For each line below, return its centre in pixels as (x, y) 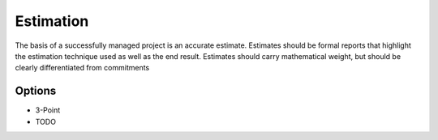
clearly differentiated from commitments (82, 68)
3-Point (48, 110)
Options (36, 91)
